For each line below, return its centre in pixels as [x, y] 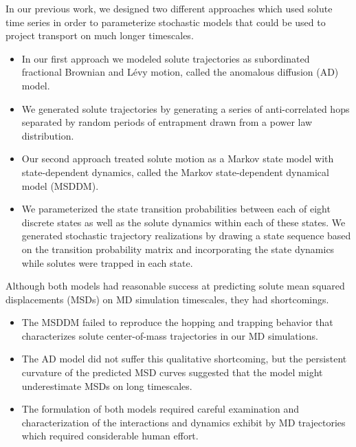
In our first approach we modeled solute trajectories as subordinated [166, 58]
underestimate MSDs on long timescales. [107, 385]
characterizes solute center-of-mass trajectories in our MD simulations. [170, 335]
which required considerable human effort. [110, 436]
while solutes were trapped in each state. [107, 262]
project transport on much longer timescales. [100, 35]
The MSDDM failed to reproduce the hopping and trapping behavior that [177, 322]
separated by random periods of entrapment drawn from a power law [167, 122]
